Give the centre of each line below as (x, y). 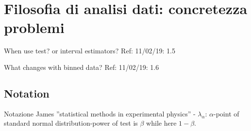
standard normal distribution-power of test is (71, 123)
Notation (27, 93)
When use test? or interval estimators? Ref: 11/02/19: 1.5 (90, 51)
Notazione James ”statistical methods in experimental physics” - (100, 113)
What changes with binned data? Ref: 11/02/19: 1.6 (82, 67)
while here (161, 123)
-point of (226, 113)
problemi (34, 27)
